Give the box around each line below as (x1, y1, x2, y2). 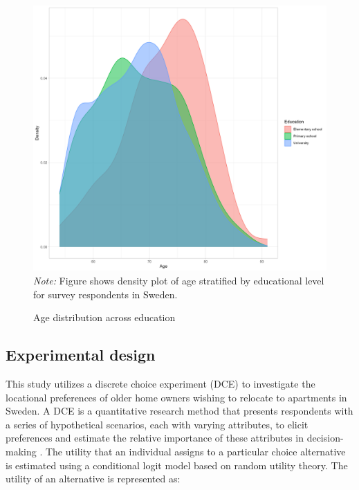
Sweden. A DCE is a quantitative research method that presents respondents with (6, 403, 353, 418)
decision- (306, 430, 344, 445)
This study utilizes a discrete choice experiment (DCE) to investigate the (6, 376, 315, 390)
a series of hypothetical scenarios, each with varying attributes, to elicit (6, 417, 309, 431)
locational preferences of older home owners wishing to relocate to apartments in (6, 390, 347, 404)
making (6, 444, 37, 458)
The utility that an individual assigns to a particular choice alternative (45, 444, 346, 458)
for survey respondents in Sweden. (33, 287, 178, 301)
